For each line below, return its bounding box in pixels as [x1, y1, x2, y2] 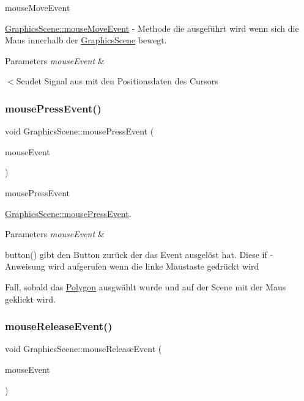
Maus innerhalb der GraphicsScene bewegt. [5, 34, 167, 46]
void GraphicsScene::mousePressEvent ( [5, 125, 154, 138]
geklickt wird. [5, 292, 56, 305]
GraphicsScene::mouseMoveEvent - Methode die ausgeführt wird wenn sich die [5, 21, 299, 34]
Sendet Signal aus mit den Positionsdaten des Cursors [16, 75, 218, 87]
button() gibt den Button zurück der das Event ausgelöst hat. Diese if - [5, 248, 273, 260]
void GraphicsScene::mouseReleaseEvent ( [5, 342, 162, 355]
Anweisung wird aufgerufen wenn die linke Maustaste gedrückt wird [5, 260, 259, 273]
